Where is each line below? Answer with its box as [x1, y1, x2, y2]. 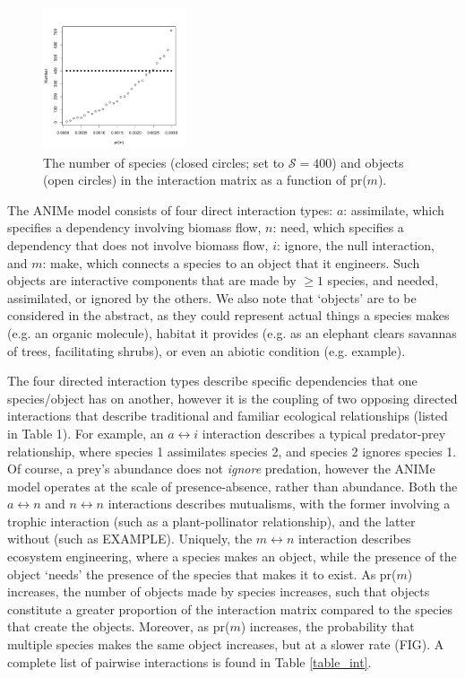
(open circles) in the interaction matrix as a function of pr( [43, 170, 367, 189]
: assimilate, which [343, 200, 444, 219]
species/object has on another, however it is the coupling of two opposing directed [7, 388, 458, 407]
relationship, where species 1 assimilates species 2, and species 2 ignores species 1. [7, 441, 457, 460]
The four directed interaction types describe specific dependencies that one [7, 371, 418, 390]
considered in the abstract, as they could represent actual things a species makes [7, 306, 450, 325]
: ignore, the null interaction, [277, 235, 435, 254]
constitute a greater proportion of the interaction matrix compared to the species [7, 599, 453, 618]
